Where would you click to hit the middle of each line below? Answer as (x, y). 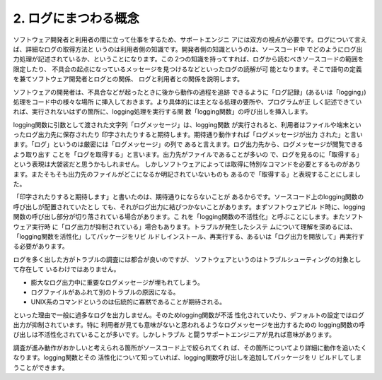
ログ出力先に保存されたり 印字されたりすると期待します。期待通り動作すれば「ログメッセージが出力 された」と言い (194, 135)
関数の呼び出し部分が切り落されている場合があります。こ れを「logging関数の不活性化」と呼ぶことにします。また (179, 217)
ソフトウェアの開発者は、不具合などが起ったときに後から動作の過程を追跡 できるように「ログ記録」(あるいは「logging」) (190, 92)
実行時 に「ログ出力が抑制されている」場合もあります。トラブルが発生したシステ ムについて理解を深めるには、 (194, 227)
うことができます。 (41, 367)
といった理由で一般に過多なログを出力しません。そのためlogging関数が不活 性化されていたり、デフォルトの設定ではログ (189, 315)
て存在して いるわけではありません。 (66, 269)
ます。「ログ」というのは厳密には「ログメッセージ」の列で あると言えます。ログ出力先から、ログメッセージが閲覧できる (188, 144)
